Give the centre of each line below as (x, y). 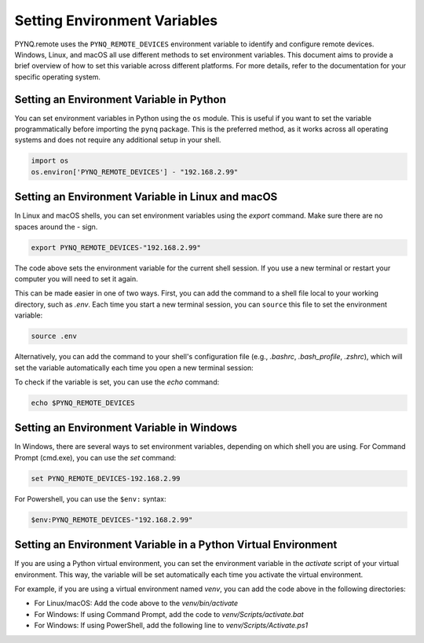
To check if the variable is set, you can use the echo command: (117, 382)
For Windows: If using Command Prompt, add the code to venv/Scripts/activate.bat (169, 614)
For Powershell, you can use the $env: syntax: (90, 498)
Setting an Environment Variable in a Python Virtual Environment (176, 545)
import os (50, 161)
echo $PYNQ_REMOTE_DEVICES (83, 402)
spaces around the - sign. (56, 226)
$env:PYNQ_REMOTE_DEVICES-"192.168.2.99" (112, 520)
